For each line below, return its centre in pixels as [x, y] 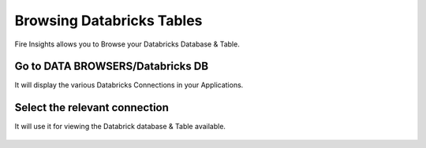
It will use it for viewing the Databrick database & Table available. [120, 127]
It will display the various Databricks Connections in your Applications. [129, 85]
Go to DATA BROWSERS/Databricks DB [112, 67]
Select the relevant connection [92, 107]
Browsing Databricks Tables [108, 20]
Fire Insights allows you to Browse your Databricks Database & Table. [127, 44]
